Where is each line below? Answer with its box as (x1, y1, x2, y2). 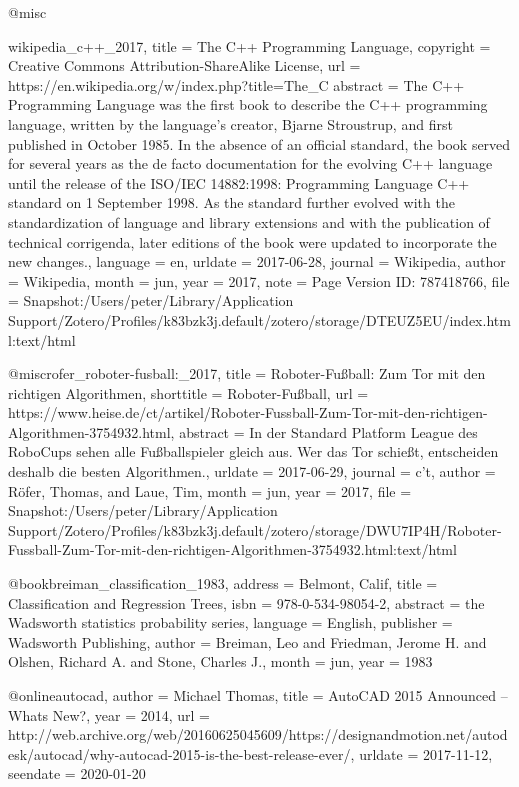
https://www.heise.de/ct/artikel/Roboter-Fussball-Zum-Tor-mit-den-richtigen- (8, 402, 488, 423)
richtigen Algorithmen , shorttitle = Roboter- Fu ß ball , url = (8, 382, 369, 403)
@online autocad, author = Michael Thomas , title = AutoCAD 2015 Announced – (8, 685, 508, 705)
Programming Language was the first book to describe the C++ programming (8, 94, 488, 115)
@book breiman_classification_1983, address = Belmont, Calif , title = (8, 573, 438, 594)
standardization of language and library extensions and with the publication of (8, 211, 490, 232)
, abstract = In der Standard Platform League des (170, 421, 478, 442)
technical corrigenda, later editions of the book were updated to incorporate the (8, 231, 497, 252)
